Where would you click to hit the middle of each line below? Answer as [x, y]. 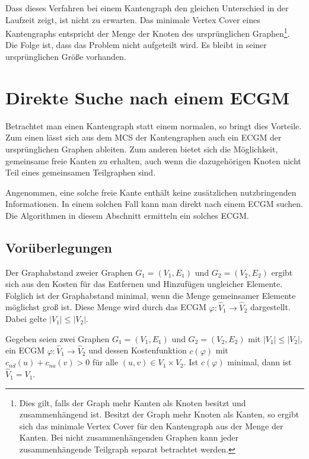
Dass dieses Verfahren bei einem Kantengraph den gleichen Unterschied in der [147, 8]
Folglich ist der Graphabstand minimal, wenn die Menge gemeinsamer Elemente [151, 295]
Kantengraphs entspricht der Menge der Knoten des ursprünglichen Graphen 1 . [148, 32]
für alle [105, 362]
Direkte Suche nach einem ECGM [147, 97]
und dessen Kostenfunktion [138, 350]
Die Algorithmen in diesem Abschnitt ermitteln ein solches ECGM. [127, 215]
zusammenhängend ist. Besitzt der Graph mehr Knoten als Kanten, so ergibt [159, 414]
